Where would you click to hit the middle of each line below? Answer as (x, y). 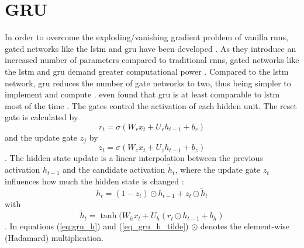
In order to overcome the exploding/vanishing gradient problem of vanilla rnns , (147, 37)
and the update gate (41, 137)
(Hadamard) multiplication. (54, 237)
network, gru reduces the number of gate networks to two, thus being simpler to (148, 83)
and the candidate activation (114, 170)
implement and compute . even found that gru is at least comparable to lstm (142, 94)
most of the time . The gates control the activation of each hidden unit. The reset (151, 105)
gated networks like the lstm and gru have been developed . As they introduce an (151, 48)
